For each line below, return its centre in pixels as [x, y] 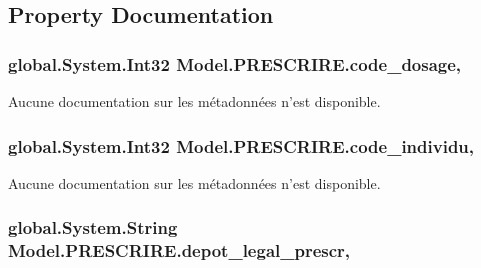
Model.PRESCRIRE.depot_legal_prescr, [179, 250]
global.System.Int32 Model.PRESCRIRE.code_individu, [241, 145]
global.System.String [93, 227]
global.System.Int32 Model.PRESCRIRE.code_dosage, [235, 63]
